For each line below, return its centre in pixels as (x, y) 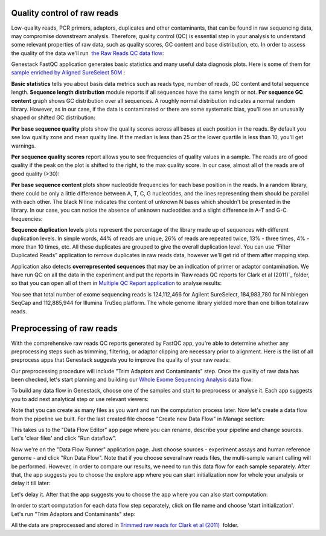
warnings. (24, 146)
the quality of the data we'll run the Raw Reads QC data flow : (88, 53)
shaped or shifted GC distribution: (53, 117)
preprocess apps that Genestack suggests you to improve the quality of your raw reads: (120, 360)
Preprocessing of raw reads (64, 329)
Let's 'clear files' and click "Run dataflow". (64, 438)
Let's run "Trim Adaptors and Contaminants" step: (73, 514)
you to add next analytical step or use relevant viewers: (80, 399)
